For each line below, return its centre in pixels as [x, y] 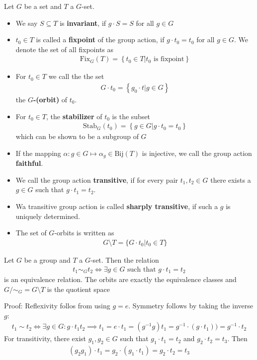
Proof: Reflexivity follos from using [57, 306]
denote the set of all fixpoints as [65, 49]
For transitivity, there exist [45, 338]
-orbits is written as [84, 233]
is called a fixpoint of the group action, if [100, 39]
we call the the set [76, 76]
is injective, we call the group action [197, 153]
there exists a [231, 180]
